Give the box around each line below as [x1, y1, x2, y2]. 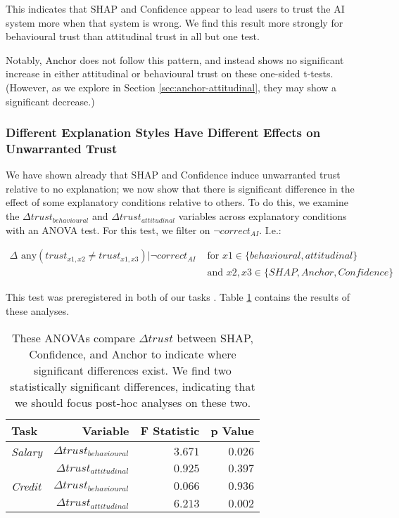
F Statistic [140, 422, 200, 439]
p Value [210, 422, 254, 439]
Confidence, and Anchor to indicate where [29, 345, 236, 362]
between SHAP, [177, 329, 253, 346]
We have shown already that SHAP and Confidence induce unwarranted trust [6, 167, 341, 182]
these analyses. [6, 303, 70, 318]
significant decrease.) [6, 93, 95, 108]
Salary [11, 443, 42, 460]
